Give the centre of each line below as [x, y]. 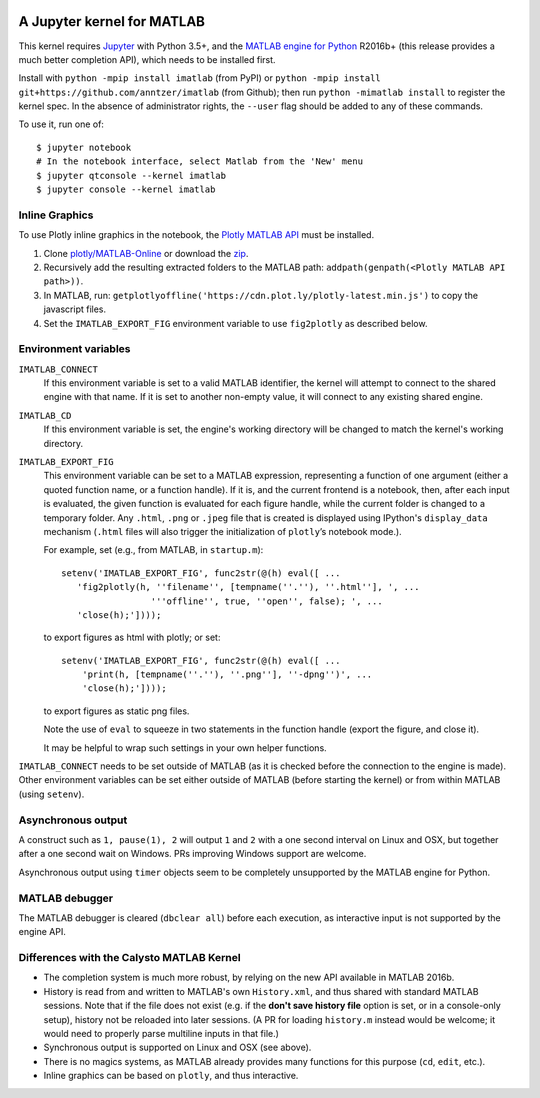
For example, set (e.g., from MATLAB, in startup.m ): [153, 550]
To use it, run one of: [61, 124]
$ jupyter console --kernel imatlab [126, 189]
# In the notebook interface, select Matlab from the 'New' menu [200, 161]
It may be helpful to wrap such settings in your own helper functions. [185, 747]
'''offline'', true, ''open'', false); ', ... [267, 601]
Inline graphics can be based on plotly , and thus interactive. [171, 1076]
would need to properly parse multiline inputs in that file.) [161, 1033]
